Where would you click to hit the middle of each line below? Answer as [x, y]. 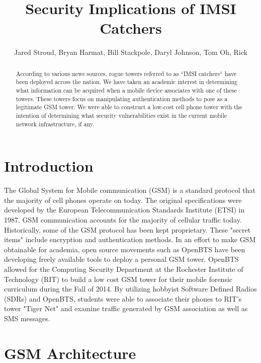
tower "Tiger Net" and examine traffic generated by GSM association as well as [126, 308]
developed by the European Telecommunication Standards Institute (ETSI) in [124, 210]
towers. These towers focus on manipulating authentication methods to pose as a [122, 98]
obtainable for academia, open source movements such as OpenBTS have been [125, 249]
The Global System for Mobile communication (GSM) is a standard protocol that [130, 190]
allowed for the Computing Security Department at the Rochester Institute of [124, 269]
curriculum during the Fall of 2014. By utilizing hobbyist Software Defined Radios [130, 289]
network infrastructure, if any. [55, 124]
